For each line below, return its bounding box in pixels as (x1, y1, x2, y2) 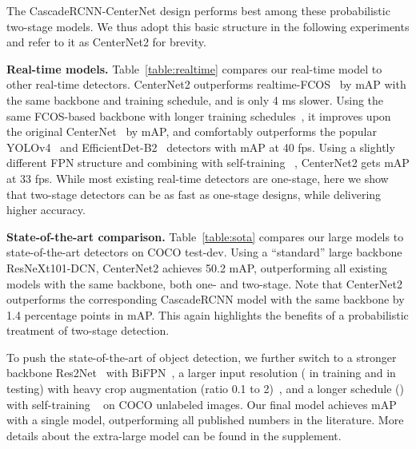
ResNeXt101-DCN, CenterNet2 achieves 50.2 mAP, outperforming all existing (6, 259, 388, 276)
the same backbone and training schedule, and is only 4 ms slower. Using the (6, 91, 384, 108)
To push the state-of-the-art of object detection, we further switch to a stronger (6, 348, 397, 365)
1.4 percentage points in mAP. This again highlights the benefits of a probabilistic (6, 306, 409, 323)
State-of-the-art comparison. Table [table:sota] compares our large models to (6, 228, 404, 244)
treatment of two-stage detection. (6, 322, 170, 339)
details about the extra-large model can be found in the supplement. (6, 427, 342, 443)
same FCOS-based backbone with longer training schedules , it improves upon (6, 107, 391, 124)
